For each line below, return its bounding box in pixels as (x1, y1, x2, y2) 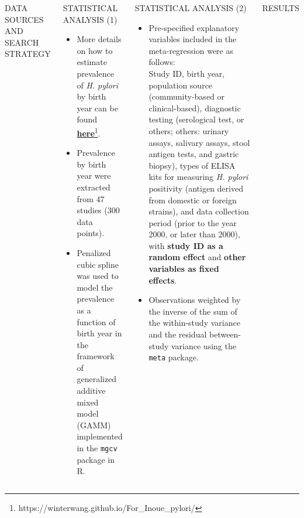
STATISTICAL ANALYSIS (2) (134, 2, 247, 13)
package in (77, 453, 115, 465)
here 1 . (77, 125, 101, 139)
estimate (77, 56, 107, 68)
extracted (77, 180, 110, 193)
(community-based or (148, 90, 225, 103)
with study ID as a (148, 239, 223, 251)
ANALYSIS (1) (63, 13, 118, 25)
